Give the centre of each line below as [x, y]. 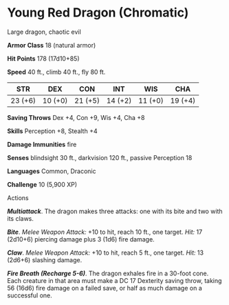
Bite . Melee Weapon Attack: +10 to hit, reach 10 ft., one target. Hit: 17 [105, 232]
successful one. [30, 295]
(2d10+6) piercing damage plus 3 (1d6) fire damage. [81, 239]
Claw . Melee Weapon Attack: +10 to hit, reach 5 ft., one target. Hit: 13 [106, 253]
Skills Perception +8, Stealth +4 [52, 131]
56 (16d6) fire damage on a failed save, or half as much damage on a [105, 288]
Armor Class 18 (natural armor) [52, 45]
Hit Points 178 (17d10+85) [44, 58]
